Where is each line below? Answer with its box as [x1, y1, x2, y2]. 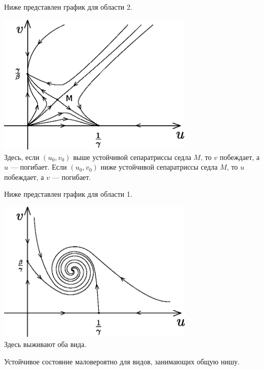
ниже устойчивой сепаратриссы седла [100, 161, 218, 172]
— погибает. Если [10, 161, 67, 172]
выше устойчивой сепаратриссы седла [73, 151, 191, 162]
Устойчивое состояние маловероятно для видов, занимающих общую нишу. [4, 356, 240, 366]
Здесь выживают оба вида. [4, 338, 86, 349]
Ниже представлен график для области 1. [4, 189, 133, 199]
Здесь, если [4, 151, 39, 162]
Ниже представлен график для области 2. [4, 2, 133, 12]
